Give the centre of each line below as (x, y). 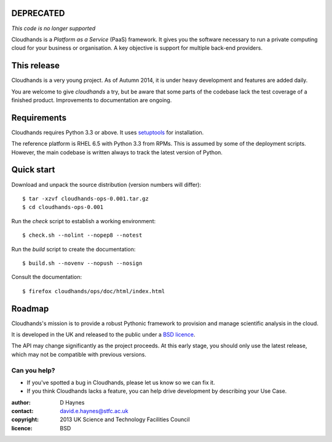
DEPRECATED (38, 13)
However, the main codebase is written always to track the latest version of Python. (117, 152)
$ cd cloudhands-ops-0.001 (63, 207)
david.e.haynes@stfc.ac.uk (94, 411)
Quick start (33, 170)
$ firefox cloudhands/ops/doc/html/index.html (94, 291)
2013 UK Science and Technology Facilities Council (125, 420)
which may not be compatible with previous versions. (79, 354)
